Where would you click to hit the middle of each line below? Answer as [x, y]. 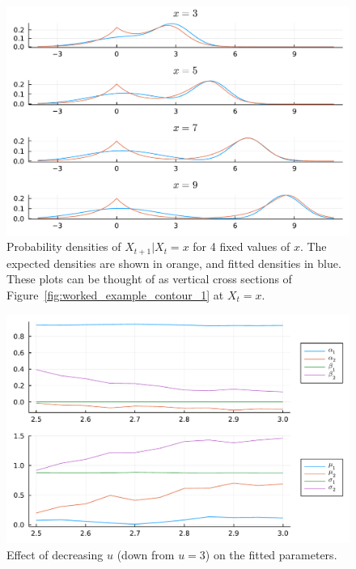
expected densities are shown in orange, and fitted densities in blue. [174, 263]
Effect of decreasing [55, 555]
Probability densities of [64, 246]
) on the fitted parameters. [271, 555]
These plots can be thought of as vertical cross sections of [149, 279]
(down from [146, 555]
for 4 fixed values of [242, 246]
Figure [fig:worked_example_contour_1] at [115, 295]
